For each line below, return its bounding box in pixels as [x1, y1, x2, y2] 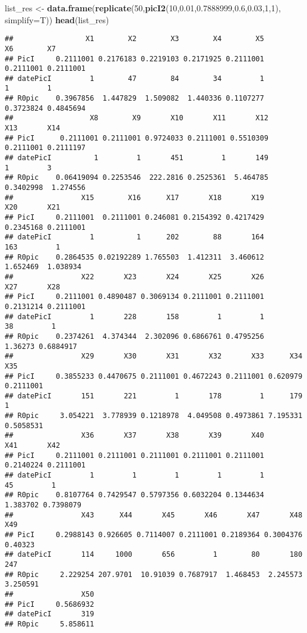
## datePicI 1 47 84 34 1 [5, 74, 264, 83]
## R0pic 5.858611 [5, 619, 94, 628]
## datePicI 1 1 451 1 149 [5, 154, 268, 163]
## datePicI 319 [5, 610, 94, 619]
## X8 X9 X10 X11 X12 [5, 114, 268, 123]
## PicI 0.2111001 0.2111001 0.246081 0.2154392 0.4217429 [5, 213, 264, 222]
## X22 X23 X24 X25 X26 [5, 272, 264, 281]
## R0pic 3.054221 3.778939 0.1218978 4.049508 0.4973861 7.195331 [5, 411, 303, 420]
